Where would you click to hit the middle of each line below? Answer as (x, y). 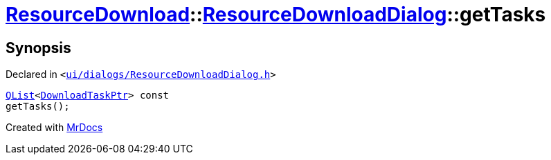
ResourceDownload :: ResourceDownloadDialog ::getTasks (276, 14)
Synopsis (38, 48)
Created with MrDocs (54, 128)
